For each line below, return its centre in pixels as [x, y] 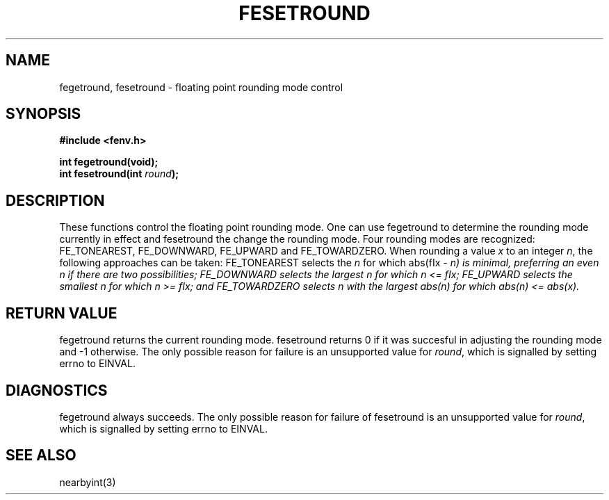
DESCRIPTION [55, 200]
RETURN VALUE [62, 313]
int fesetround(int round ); [119, 174]
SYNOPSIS [43, 114]
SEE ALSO [41, 455]
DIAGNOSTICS [57, 390]
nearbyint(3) [88, 482]
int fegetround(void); [109, 162]
